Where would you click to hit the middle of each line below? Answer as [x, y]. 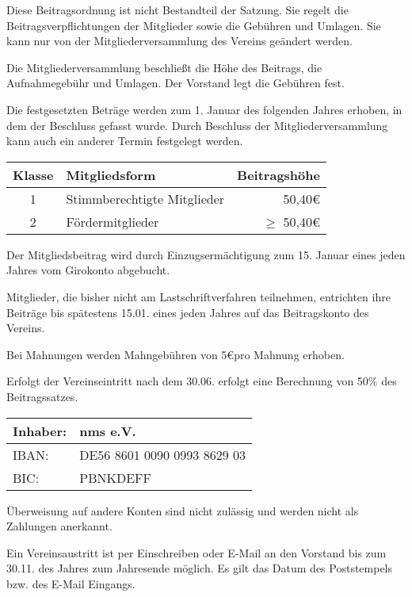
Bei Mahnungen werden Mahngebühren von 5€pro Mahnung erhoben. [175, 354]
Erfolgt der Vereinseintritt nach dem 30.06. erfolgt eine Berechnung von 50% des [202, 381]
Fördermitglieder [113, 221]
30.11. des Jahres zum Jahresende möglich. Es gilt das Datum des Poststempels [200, 568]
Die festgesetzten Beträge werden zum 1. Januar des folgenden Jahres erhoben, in [204, 109]
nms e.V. [108, 431]
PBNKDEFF [115, 477]
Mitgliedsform [111, 174]
